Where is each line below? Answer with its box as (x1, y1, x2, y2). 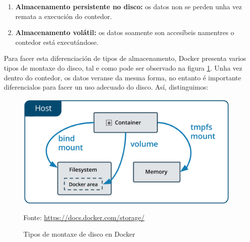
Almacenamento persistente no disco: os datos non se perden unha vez (15, 1, 242, 11)
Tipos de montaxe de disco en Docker (23, 228, 135, 239)
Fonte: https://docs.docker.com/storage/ (23, 212, 145, 223)
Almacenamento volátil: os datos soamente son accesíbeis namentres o (15, 27, 234, 37)
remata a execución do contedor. (15, 11, 112, 21)
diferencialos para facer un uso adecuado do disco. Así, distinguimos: (4, 82, 209, 92)
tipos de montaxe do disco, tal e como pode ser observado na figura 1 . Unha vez (4, 62, 243, 73)
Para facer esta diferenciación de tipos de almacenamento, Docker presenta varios (4, 53, 246, 63)
